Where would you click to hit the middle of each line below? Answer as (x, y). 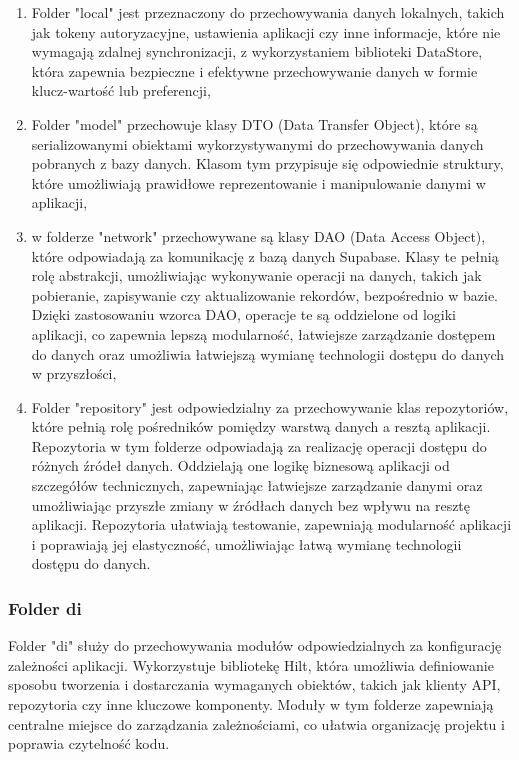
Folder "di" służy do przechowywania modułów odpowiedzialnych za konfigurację (255, 645)
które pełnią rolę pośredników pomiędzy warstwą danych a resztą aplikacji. (261, 426)
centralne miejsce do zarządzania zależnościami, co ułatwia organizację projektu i (256, 723)
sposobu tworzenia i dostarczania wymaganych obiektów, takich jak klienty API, (254, 684)
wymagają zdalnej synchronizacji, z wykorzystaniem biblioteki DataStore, (257, 51)
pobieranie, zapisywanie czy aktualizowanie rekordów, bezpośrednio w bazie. (264, 294)
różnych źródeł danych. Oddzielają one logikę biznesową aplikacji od (240, 465)
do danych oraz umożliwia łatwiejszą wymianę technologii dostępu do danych (268, 353)
